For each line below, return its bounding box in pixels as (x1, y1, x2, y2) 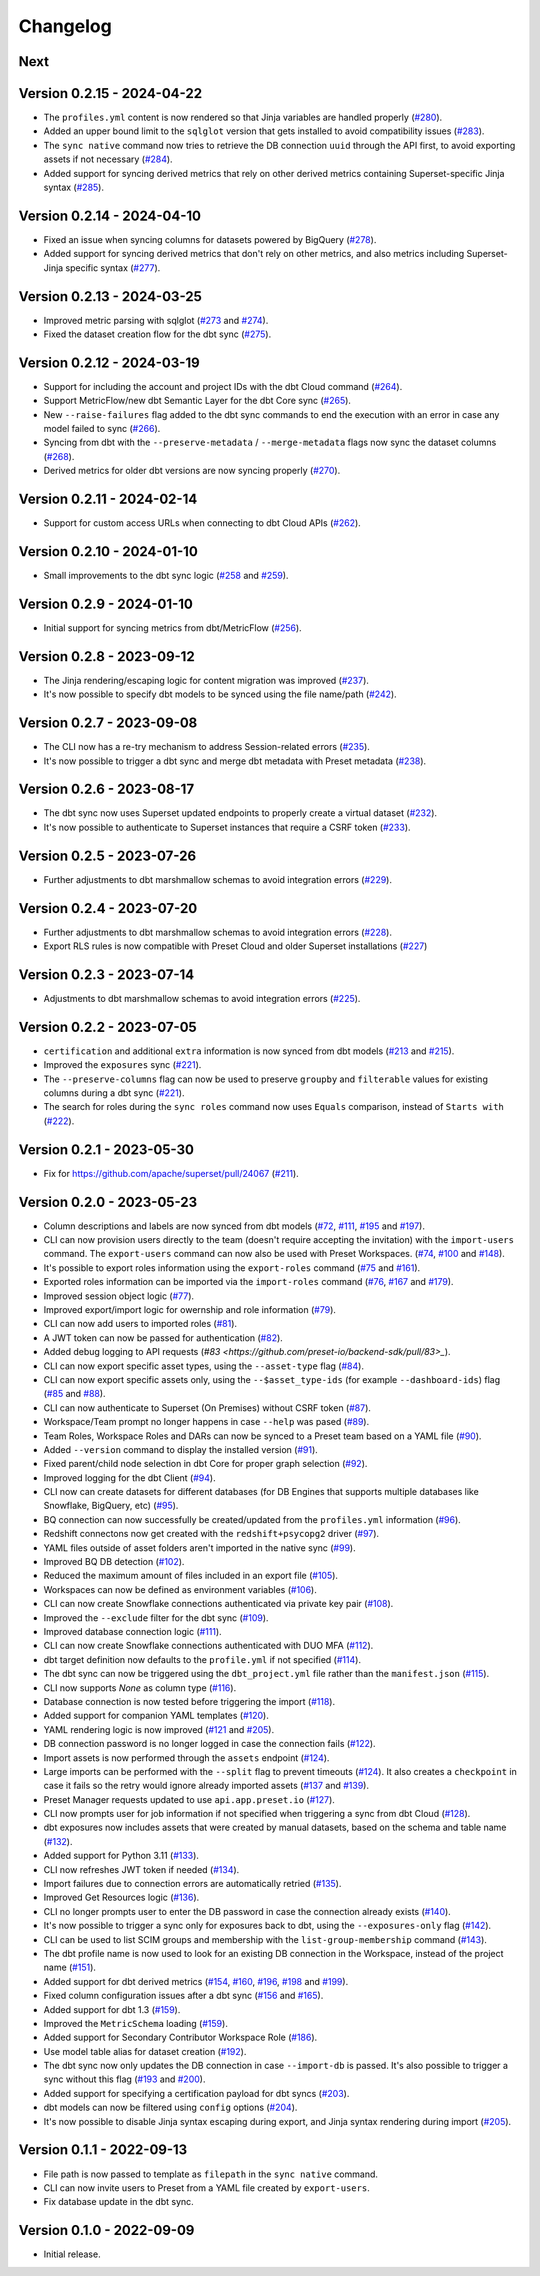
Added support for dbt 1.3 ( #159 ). (43, 2003, 181, 2015)
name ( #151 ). (43, 1961, 97, 1974)
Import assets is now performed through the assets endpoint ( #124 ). (43, 1751, 330, 1764)
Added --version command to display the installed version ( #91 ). (43, 1443, 319, 1455)
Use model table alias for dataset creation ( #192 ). (43, 2045, 247, 2057)
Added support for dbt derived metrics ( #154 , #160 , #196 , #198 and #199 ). (43, 1975, 349, 1987)
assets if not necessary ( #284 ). (43, 153, 174, 165)
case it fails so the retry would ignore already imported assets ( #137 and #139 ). (43, 1780, 370, 1792)
